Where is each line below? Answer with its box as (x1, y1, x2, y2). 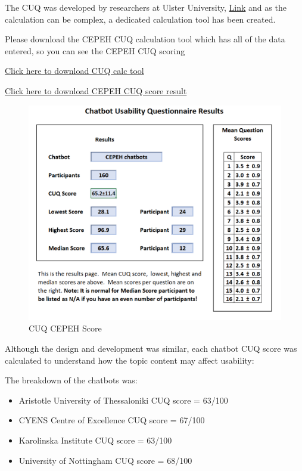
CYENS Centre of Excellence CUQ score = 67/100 (18, 414, 205, 426)
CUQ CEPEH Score (29, 322, 102, 334)
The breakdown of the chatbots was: (5, 374, 138, 386)
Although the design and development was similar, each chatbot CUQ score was (5, 342, 297, 354)
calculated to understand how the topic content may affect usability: (5, 354, 254, 366)
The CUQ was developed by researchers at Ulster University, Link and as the (5, 1, 287, 13)
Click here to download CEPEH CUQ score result (5, 84, 187, 97)
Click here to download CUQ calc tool (5, 64, 144, 77)
